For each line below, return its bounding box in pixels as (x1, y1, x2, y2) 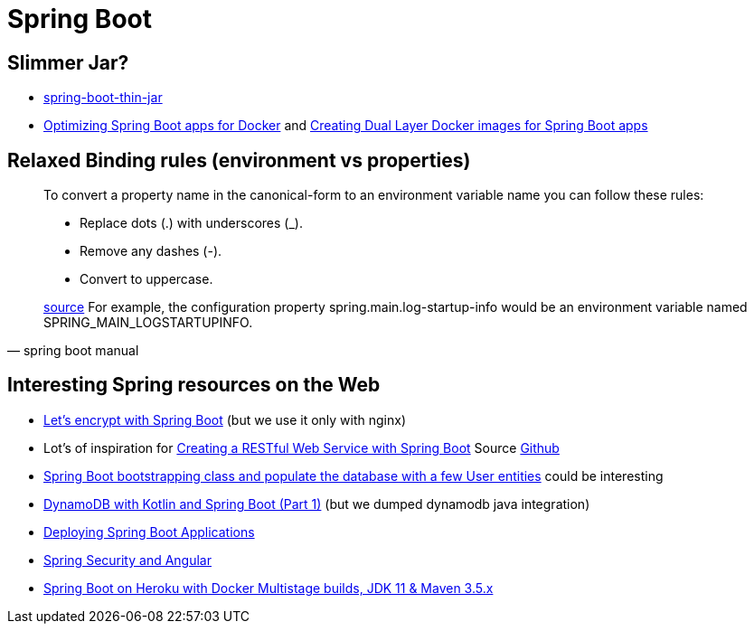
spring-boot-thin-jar (43, 89, 163, 106)
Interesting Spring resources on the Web (7, 373, 381, 397)
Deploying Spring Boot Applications (43, 523, 255, 540)
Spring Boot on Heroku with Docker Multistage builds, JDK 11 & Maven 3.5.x (43, 579, 494, 596)
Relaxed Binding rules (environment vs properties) (7, 148, 471, 172)
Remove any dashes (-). (80, 243, 222, 259)
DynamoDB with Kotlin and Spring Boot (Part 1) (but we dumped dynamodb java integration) (43, 495, 590, 512)
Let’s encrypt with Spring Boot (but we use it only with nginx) (43, 411, 406, 428)
